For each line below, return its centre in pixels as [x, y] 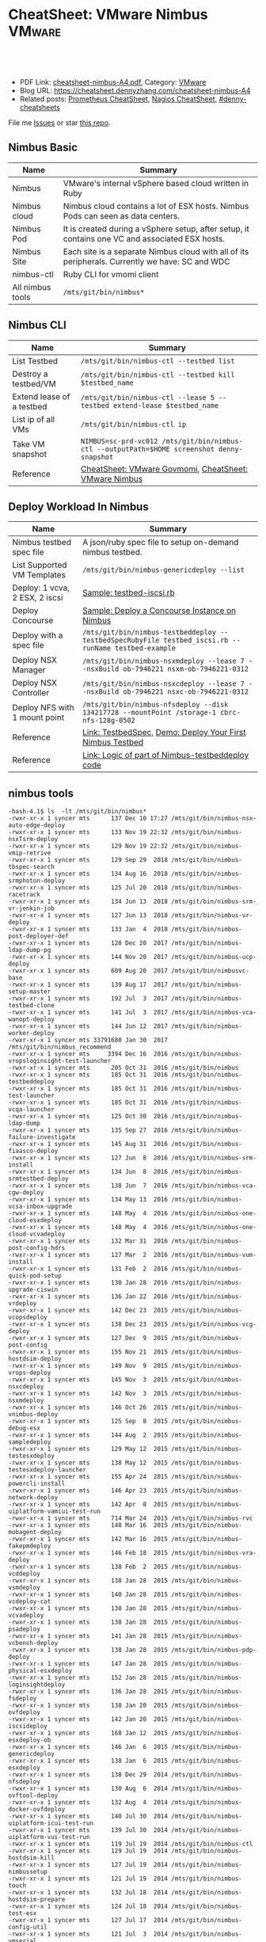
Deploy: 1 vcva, [41, 588]
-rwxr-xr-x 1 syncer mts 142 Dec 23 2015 [88, 1311]
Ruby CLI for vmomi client [111, 274]
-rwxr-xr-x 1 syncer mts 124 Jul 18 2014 [88, 1906]
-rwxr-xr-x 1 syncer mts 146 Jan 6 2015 [88, 1747]
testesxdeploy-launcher [47, 1470]
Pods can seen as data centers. [122, 215]
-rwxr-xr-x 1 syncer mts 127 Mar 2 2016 [88, 1255]
